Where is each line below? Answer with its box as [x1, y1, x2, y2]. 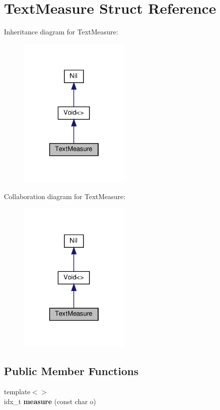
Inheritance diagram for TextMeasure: [4, 27, 118, 37]
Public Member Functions [4, 363, 138, 379]
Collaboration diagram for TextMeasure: [4, 191, 126, 202]
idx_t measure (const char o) [4, 396, 96, 406]
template [4, 386, 30, 397]
